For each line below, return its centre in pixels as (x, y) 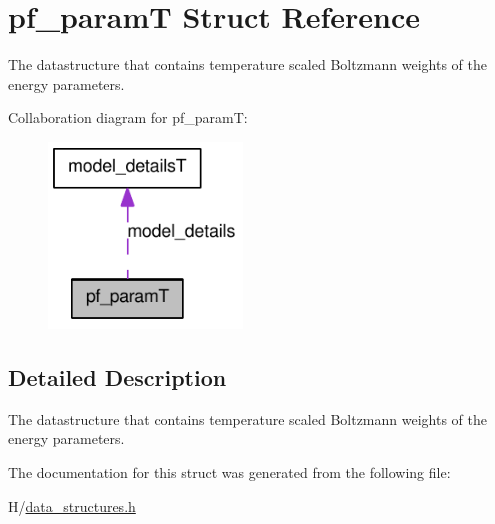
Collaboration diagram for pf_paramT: (128, 117)
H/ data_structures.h (72, 505)
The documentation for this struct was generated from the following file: (229, 471)
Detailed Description (117, 376)
